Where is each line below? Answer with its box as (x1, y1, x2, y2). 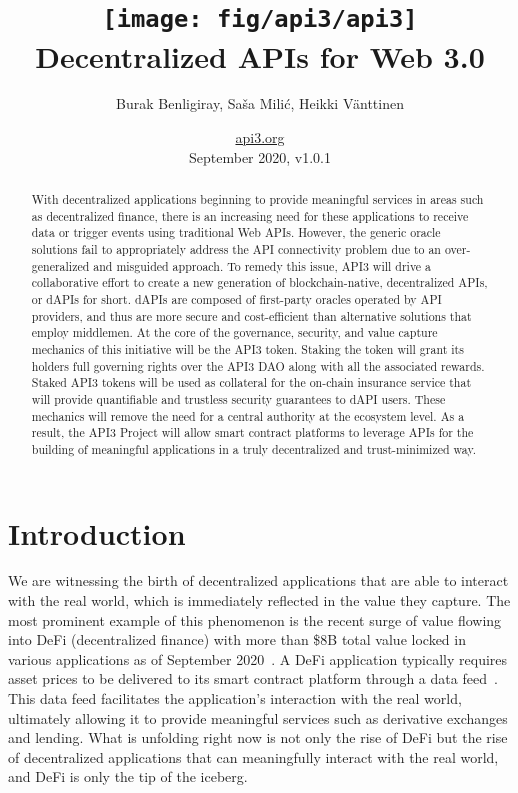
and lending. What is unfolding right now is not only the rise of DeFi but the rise (8, 727, 508, 748)
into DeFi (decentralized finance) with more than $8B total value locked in (8, 629, 466, 650)
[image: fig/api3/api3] (102, 5, 418, 34)
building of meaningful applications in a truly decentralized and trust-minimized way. (31, 440, 477, 457)
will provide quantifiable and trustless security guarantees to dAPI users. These (31, 390, 446, 407)
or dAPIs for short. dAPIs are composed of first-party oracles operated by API (31, 290, 442, 307)
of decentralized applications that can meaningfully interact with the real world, (8, 746, 499, 767)
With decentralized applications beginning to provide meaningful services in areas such (31, 191, 484, 208)
